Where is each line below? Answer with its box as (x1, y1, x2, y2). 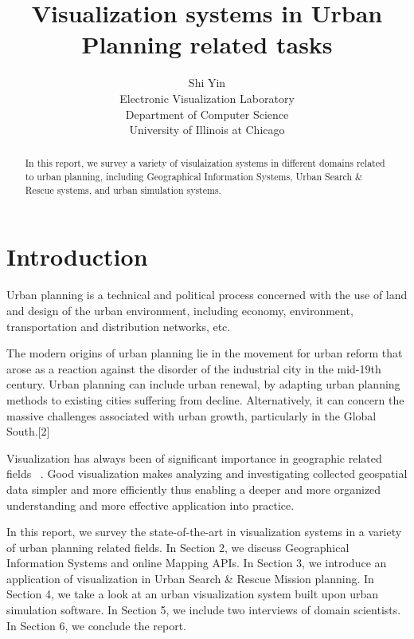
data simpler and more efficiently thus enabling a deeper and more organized (6, 480, 381, 497)
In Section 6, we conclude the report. (6, 617, 187, 633)
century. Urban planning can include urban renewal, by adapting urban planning (6, 376, 400, 392)
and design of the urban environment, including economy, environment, (6, 302, 353, 318)
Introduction (6, 240, 148, 273)
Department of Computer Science (125, 105, 289, 122)
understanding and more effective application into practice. (6, 496, 295, 513)
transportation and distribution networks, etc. (6, 318, 231, 334)
